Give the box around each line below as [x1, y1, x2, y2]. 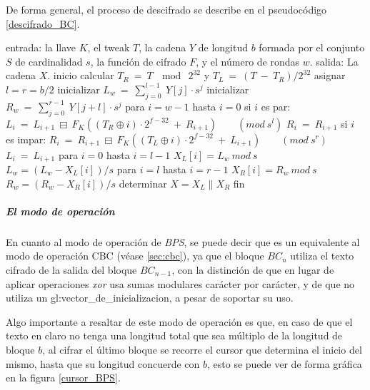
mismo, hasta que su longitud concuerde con [6, 356, 200, 371]
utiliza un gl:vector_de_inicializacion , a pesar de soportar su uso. [6, 290, 294, 305]
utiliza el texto [290, 248, 354, 263]
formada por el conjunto [259, 40, 365, 55]
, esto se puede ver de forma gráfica [207, 356, 362, 371]
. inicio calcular [47, 68, 114, 83]
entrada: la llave [6, 40, 76, 55]
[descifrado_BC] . [6, 16, 80, 31]
